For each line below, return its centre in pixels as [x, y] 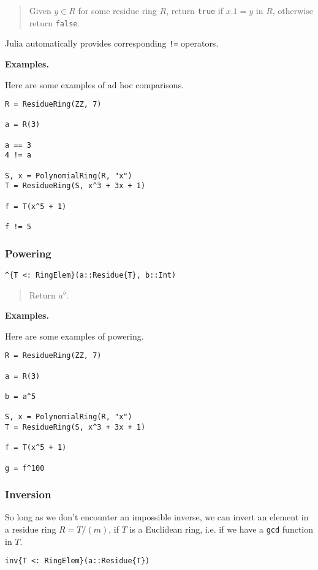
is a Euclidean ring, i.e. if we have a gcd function [221, 529]
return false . [55, 22]
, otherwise [293, 10]
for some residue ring [117, 10]
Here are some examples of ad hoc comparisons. [95, 84]
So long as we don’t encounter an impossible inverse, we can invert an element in [157, 517]
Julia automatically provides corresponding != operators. [112, 43]
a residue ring [31, 529]
